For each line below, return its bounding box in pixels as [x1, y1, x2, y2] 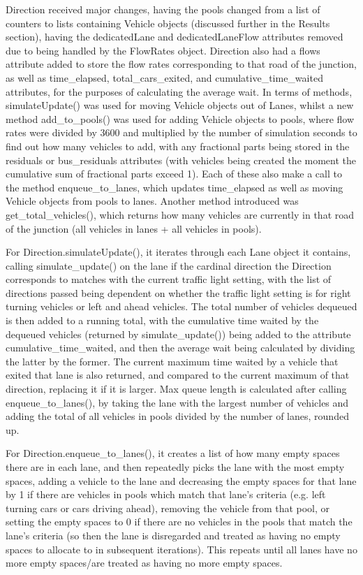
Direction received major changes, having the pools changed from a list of [6, 2, 320, 16]
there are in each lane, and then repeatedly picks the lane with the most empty [6, 460, 345, 474]
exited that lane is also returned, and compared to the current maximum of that [6, 367, 350, 382]
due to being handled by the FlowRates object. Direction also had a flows [6, 43, 320, 57]
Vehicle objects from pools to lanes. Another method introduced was [6, 194, 299, 208]
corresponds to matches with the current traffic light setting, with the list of [6, 272, 332, 286]
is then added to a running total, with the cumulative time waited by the [6, 313, 319, 328]
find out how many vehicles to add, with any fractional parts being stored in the [6, 138, 350, 153]
